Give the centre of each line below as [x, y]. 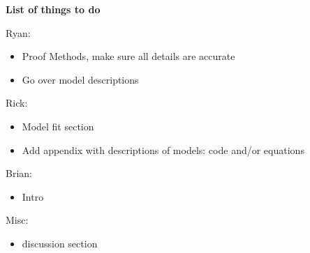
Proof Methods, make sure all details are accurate [128, 56]
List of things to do [53, 9]
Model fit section [58, 126]
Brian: [19, 173]
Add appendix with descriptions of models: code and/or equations [163, 149]
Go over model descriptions [80, 79]
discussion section [60, 243]
